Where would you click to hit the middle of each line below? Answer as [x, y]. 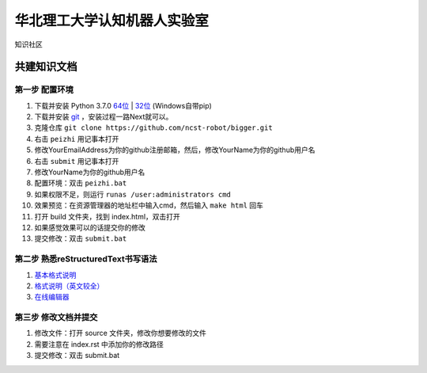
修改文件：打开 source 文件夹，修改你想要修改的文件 [121, 333]
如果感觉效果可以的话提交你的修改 [90, 227]
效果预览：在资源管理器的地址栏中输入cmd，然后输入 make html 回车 [149, 205]
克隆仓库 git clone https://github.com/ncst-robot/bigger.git [153, 128]
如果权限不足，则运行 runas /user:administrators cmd [132, 194]
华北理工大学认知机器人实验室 [112, 21]
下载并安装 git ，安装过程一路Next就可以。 [104, 117]
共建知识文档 [46, 67]
